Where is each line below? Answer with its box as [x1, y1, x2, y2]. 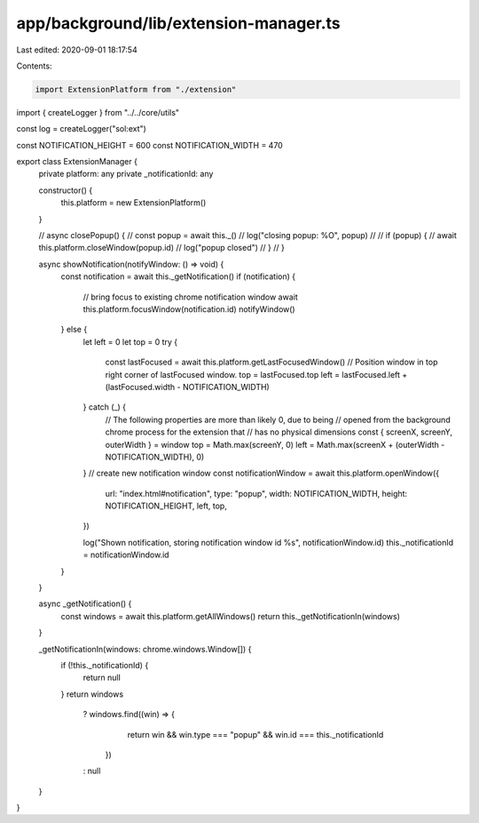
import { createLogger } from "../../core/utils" [16, 107, 180, 117]
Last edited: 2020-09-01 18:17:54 [16, 44, 137, 55]
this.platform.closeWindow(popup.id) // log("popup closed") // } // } [38, 243, 286, 253]
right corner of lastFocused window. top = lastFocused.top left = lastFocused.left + [105, 369, 408, 380]
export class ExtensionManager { [16, 156, 137, 167]
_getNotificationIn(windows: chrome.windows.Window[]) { [38, 643, 252, 654]
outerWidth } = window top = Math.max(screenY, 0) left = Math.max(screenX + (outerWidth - [105, 439, 445, 450]
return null [82, 672, 122, 683]
